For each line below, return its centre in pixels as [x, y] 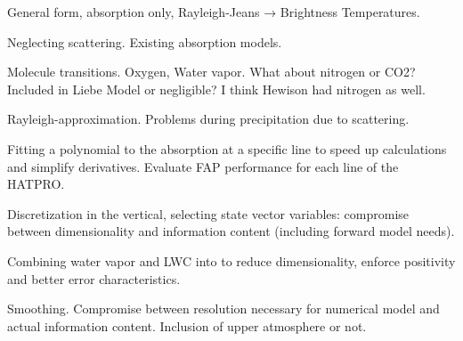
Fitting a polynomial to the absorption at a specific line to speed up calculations [227, 148]
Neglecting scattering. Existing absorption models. [145, 41]
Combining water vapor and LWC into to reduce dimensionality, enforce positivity [231, 260]
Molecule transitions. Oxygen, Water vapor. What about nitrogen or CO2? [211, 72]
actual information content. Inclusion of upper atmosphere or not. [187, 325]
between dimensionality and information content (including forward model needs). [231, 231]
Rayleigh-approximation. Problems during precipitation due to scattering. [208, 119]
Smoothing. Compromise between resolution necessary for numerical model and [223, 309]
